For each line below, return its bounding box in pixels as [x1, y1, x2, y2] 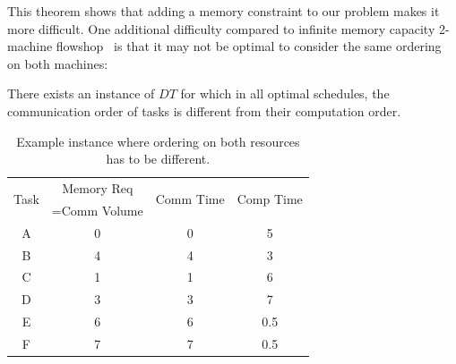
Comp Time [237, 190, 303, 208]
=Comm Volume [51, 200, 143, 219]
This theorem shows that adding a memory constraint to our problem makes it [7, 2, 440, 20]
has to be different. [106, 149, 211, 168]
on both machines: [7, 54, 108, 72]
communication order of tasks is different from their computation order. [7, 101, 401, 120]
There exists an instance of [7, 84, 155, 103]
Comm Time [155, 190, 225, 208]
